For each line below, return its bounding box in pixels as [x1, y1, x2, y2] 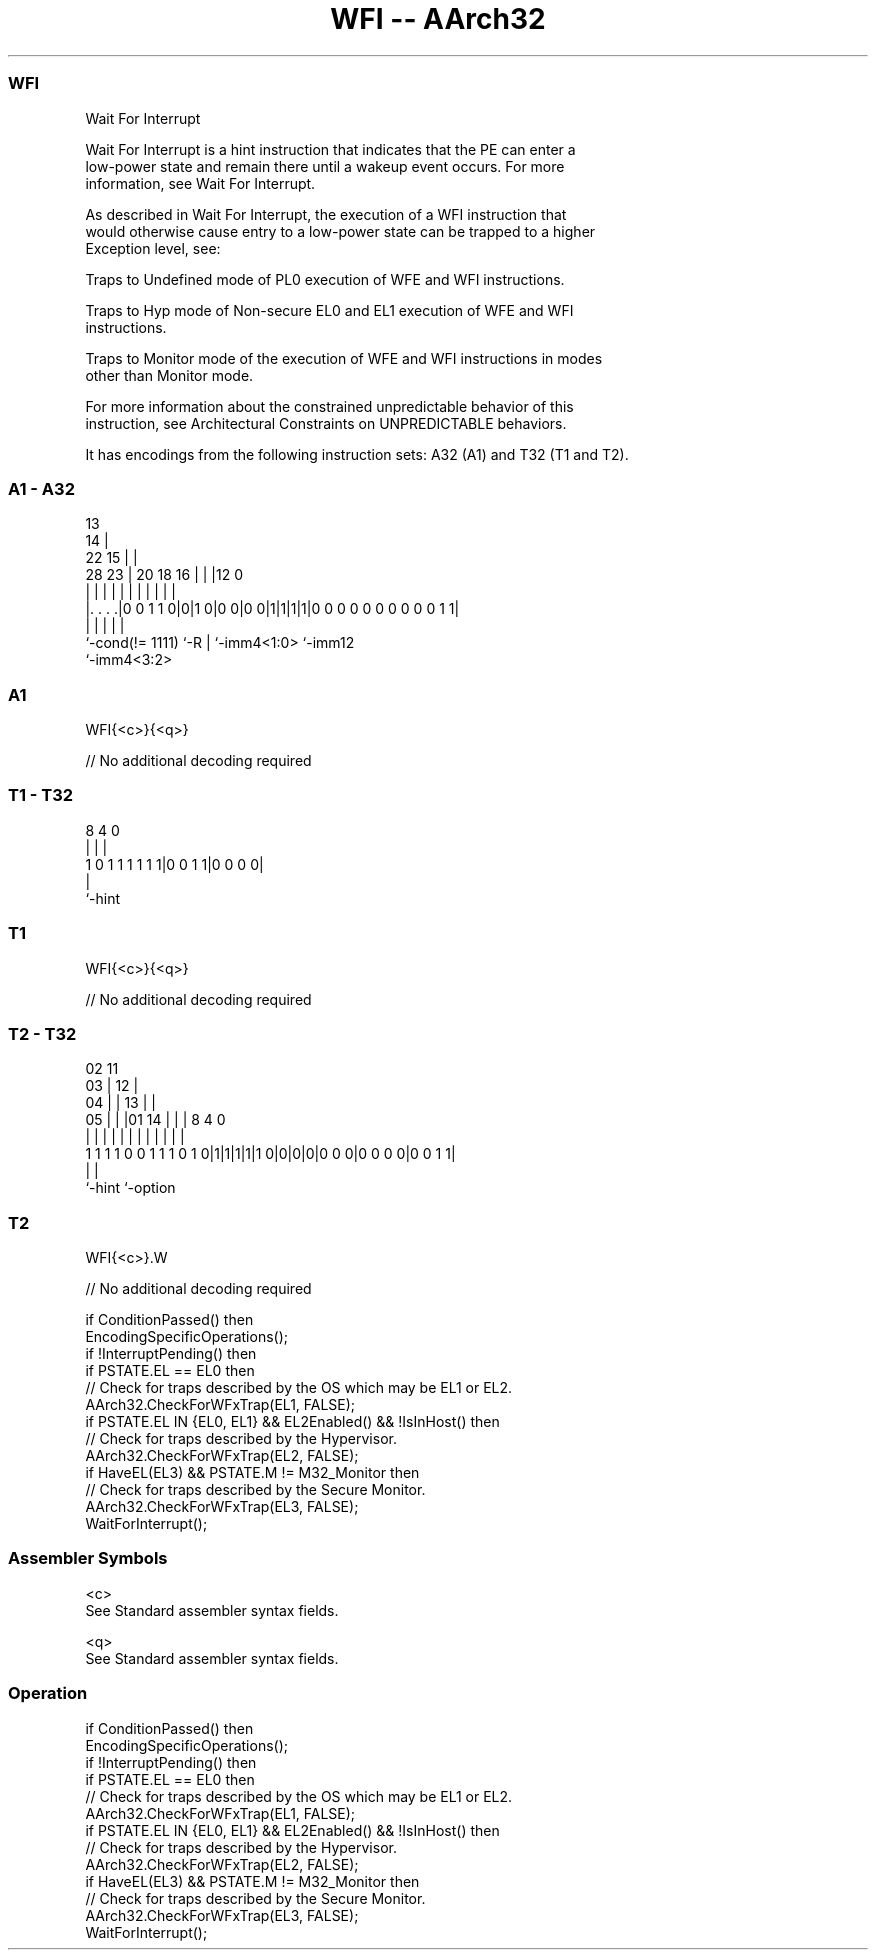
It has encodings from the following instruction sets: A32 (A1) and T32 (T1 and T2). [85, 445, 629, 463]
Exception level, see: [85, 239, 221, 257]
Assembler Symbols [8, 1548, 168, 1569]
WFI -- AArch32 [330, 2, 546, 36]
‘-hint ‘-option [85, 1179, 176, 1197]
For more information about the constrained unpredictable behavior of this [85, 397, 574, 415]
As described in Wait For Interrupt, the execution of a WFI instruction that [85, 205, 567, 223]
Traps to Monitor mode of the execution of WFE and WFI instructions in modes [85, 349, 603, 367]
